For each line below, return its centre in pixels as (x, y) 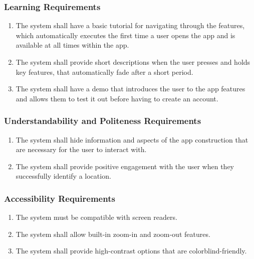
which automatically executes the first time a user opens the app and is (125, 35)
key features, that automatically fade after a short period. (104, 72)
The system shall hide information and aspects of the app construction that (132, 139)
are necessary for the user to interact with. (81, 149)
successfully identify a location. (63, 176)
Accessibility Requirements (60, 198)
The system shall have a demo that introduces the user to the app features (131, 89)
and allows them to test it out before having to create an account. (117, 98)
